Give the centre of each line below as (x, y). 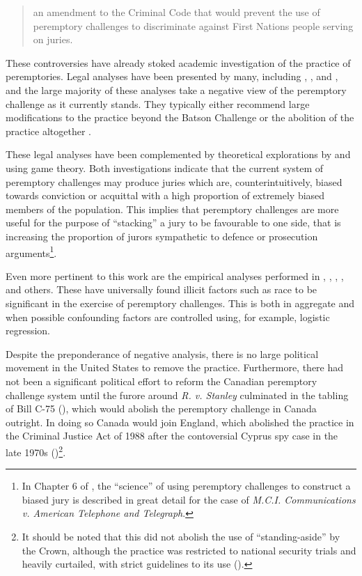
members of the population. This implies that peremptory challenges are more (172, 209)
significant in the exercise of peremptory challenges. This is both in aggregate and (180, 303)
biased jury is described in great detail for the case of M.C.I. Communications (189, 499)
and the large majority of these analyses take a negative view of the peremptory (176, 89)
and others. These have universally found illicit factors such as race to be (162, 289)
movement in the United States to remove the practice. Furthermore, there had (175, 367)
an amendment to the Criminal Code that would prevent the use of (176, 12)
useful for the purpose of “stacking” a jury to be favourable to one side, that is (173, 223)
